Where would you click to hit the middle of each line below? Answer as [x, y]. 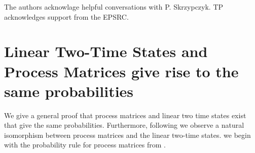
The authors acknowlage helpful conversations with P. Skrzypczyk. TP [114, 7]
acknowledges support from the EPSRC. [66, 16]
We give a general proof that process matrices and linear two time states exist [125, 115]
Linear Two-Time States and [106, 51]
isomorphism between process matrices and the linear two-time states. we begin [128, 135]
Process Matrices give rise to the [121, 71]
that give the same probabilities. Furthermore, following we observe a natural [124, 125]
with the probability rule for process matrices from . [85, 145]
